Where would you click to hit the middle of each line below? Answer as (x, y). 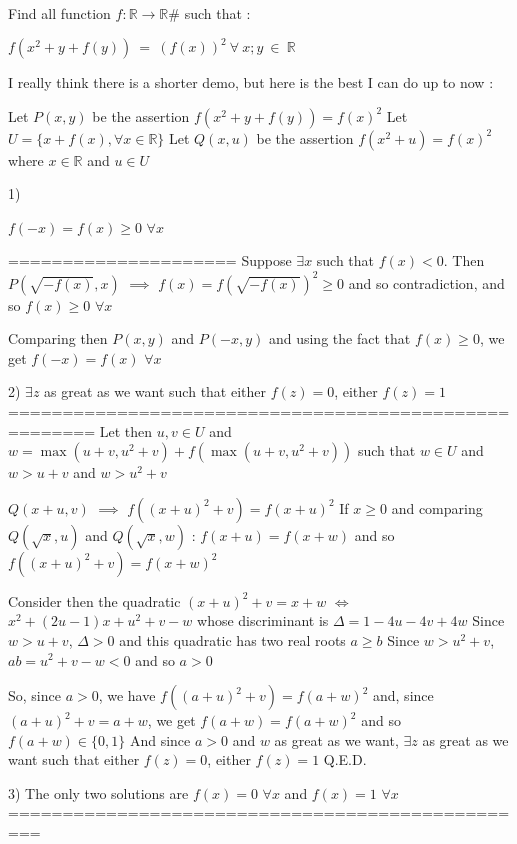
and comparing (437, 507)
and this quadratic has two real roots (232, 639)
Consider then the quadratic (94, 600)
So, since (34, 695)
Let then (126, 430)
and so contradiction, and (426, 282)
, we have (127, 695)
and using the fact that (339, 338)
